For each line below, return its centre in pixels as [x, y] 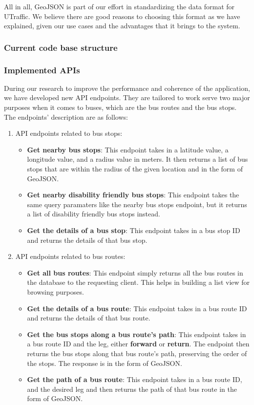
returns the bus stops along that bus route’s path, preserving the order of [137, 353]
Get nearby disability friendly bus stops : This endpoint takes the [133, 195]
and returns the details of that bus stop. [87, 240]
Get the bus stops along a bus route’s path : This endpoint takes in [137, 334]
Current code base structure [61, 47]
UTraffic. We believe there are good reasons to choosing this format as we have [122, 16]
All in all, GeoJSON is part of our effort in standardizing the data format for [119, 6]
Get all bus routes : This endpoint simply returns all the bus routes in [135, 272]
